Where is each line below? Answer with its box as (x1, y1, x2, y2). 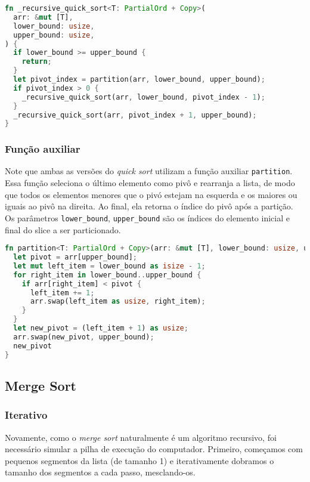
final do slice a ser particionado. (5, 223, 121, 236)
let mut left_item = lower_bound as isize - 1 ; (13, 261, 206, 270)
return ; (21, 57, 52, 66)
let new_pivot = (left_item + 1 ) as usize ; (13, 324, 188, 333)
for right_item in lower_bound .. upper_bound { (13, 270, 201, 279)
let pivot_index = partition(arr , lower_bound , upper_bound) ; (13, 75, 265, 84)
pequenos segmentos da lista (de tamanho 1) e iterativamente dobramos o (5, 454, 274, 466)
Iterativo (5, 407, 48, 422)
